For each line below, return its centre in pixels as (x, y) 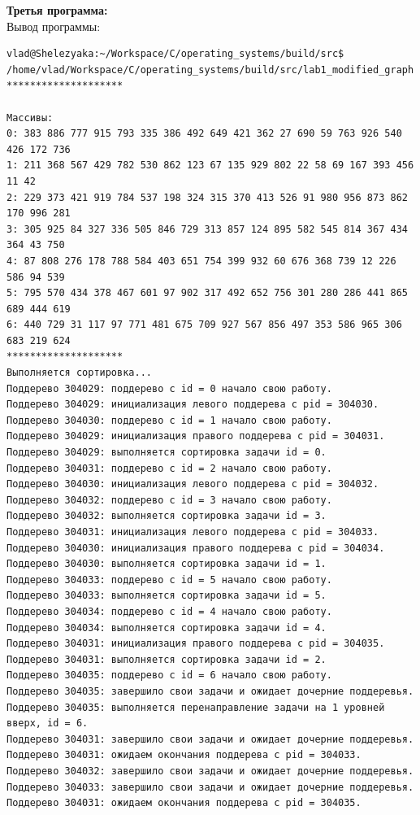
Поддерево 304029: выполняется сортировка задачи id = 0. (167, 453)
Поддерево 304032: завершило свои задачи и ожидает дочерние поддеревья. (210, 771)
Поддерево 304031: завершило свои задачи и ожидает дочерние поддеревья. (210, 739)
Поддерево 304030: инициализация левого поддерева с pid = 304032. (193, 484)
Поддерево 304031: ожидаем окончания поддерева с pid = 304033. (184, 755)
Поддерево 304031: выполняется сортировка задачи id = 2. (167, 659)
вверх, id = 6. (48, 723)
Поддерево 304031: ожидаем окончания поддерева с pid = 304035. (184, 803)
